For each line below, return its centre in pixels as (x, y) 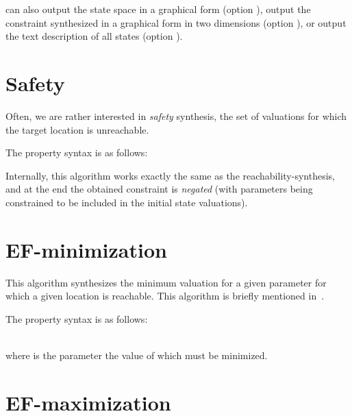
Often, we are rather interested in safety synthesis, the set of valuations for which (176, 115)
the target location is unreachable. (77, 129)
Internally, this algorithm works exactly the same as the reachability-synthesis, (170, 175)
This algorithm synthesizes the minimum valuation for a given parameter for (166, 282)
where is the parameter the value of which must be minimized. (137, 355)
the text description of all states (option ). (94, 36)
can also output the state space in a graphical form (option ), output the (158, 9)
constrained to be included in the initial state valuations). (127, 202)
